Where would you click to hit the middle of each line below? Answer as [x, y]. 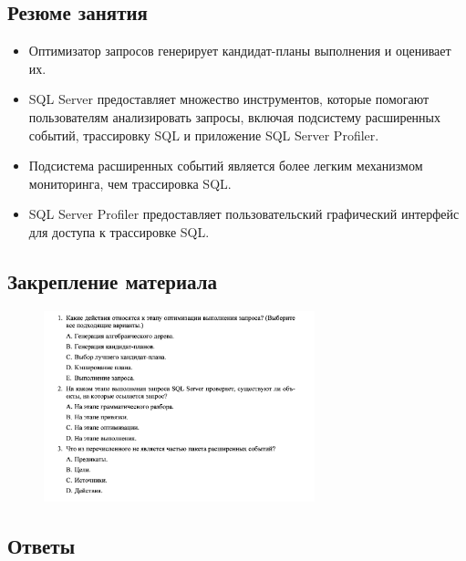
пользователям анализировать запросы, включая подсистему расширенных [235, 116]
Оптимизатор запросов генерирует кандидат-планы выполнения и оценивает [240, 51]
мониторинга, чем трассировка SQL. [130, 183]
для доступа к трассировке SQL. [119, 231]
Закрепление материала [112, 280]
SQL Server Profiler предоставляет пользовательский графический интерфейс [244, 214]
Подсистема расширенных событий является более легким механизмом [226, 166]
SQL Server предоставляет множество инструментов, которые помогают [229, 99]
